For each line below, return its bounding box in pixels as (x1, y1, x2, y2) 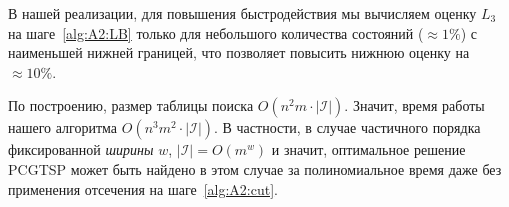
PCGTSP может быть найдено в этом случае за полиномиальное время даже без (8, 158, 502, 179)
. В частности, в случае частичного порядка (214, 117, 481, 138)
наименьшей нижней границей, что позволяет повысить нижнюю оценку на (8, 42, 470, 63)
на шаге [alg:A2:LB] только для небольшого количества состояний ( (8, 22, 424, 43)
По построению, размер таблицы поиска (8, 95, 254, 116)
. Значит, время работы (344, 95, 485, 116)
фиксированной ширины (8, 139, 154, 160)
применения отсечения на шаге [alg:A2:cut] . (8, 178, 278, 199)
